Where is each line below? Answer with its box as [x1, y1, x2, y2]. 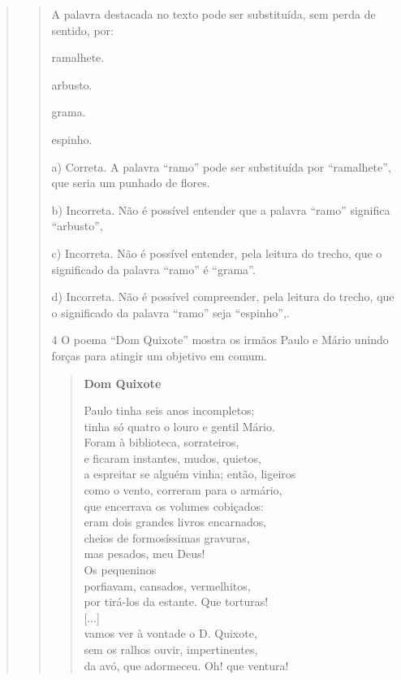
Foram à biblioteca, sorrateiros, [84, 434, 239, 451]
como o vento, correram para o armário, [84, 482, 282, 499]
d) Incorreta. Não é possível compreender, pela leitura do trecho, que [51, 288, 395, 305]
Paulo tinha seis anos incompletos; [84, 402, 255, 419]
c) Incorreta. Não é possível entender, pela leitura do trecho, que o [51, 244, 382, 261]
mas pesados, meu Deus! [84, 545, 205, 562]
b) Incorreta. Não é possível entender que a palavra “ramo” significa [51, 201, 390, 218]
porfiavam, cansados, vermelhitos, [84, 577, 251, 594]
